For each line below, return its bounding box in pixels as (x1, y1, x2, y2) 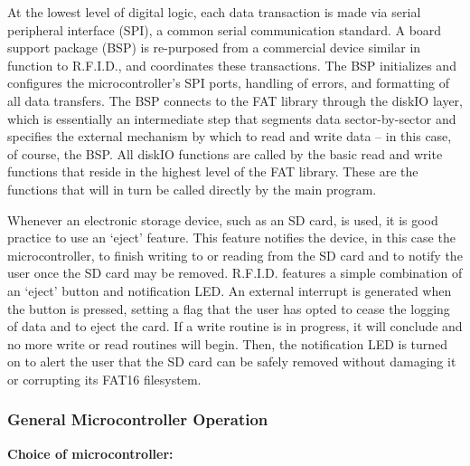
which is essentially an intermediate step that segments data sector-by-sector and (7, 109, 456, 128)
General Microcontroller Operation (7, 408, 268, 431)
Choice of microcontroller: (7, 443, 174, 462)
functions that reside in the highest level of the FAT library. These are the (7, 162, 418, 181)
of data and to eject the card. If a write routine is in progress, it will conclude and (7, 317, 463, 336)
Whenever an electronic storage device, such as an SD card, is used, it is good (7, 210, 438, 229)
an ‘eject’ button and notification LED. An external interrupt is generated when (7, 281, 452, 300)
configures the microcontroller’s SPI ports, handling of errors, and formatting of (7, 73, 449, 92)
